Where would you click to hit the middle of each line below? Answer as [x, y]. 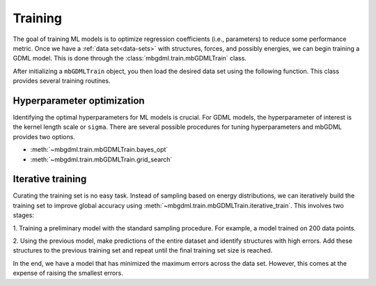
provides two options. [44, 136]
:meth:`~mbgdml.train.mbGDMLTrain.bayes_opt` [99, 150]
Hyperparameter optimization [79, 101]
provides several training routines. [62, 81]
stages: [24, 215]
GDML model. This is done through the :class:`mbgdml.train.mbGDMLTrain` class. [130, 58]
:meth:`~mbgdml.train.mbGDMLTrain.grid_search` [101, 159]
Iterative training [50, 179]
